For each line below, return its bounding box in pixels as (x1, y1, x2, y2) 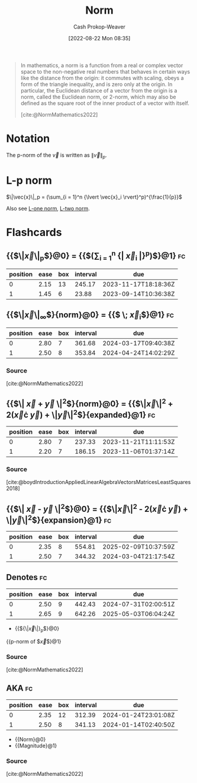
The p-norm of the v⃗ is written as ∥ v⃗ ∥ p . (6, 151, 108, 160)
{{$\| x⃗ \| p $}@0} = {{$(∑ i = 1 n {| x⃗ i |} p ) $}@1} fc (6, 249, 186, 263)
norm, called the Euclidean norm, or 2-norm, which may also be (20, 93, 176, 100)
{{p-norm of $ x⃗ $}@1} (6, 638, 62, 645)
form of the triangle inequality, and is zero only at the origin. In (20, 81, 173, 88)
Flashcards (6, 225, 62, 239)
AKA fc (6, 683, 33, 693)
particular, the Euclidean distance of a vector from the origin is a (20, 87, 177, 94)
